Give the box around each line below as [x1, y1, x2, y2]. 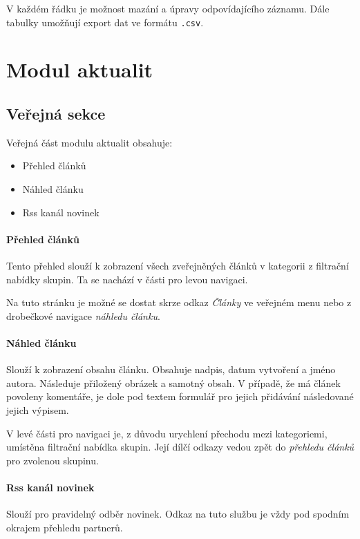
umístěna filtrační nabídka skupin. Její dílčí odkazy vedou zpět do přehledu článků [6, 439, 354, 454]
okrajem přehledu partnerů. [6, 520, 123, 534]
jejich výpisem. [6, 402, 69, 417]
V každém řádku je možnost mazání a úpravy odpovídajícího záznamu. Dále [6, 1, 330, 15]
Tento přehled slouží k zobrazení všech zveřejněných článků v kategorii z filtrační [6, 258, 349, 272]
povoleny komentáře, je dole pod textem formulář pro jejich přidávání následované [6, 389, 354, 404]
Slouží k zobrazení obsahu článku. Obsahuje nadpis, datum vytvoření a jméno [6, 362, 336, 377]
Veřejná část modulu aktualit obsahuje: [6, 135, 173, 149]
